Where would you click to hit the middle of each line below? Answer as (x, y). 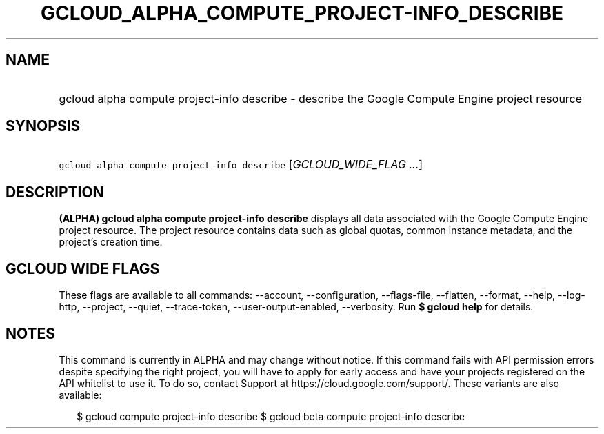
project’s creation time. (111, 242)
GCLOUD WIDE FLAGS (83, 268)
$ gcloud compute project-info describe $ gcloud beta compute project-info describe (271, 416)
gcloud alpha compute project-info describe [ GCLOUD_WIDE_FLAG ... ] (241, 165)
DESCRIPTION (55, 192)
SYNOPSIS (43, 126)
